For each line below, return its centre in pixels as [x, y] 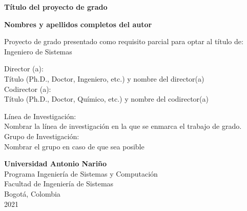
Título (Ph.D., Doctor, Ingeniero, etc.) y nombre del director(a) [104, 78]
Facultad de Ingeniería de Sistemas [59, 184]
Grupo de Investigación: [42, 136]
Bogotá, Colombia [32, 193]
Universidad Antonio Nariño [56, 164]
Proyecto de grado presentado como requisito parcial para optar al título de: [124, 41]
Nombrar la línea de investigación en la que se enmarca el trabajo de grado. [123, 126]
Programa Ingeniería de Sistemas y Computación [81, 173]
